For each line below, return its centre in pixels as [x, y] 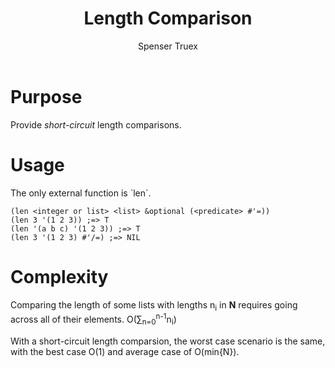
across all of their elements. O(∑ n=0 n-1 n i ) [93, 319]
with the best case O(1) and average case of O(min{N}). [125, 351]
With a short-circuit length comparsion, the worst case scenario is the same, [168, 341]
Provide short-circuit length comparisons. [96, 124]
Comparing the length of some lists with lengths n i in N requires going [154, 305]
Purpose [46, 96]
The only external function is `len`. [81, 193]
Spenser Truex [168, 46]
